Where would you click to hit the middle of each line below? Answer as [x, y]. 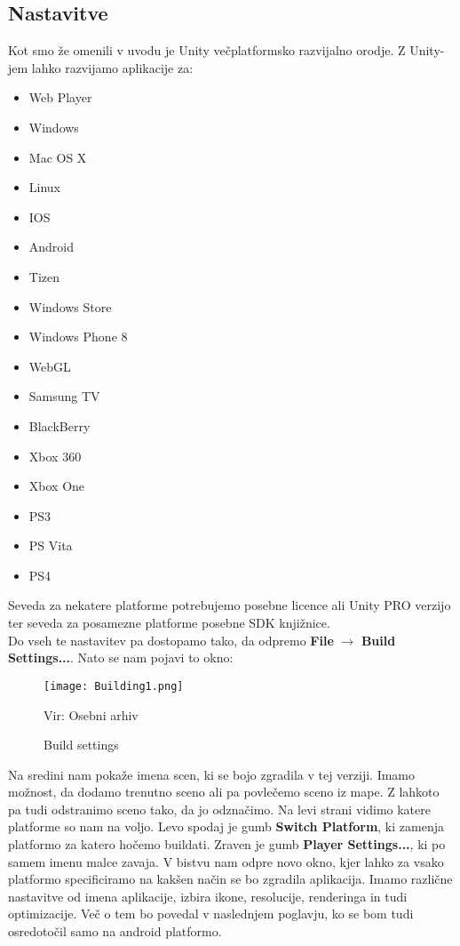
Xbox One [57, 486]
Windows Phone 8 [78, 337]
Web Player [60, 97]
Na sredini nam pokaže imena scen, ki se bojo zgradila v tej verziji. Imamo [212, 774]
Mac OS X [58, 157]
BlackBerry [59, 425]
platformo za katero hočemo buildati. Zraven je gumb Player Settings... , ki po [227, 844]
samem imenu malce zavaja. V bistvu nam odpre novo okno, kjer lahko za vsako [226, 861]
